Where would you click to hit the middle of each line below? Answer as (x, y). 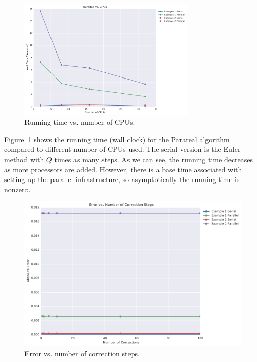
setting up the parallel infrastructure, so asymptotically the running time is (122, 179)
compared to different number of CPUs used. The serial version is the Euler (122, 149)
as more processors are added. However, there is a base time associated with (123, 169)
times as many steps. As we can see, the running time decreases (154, 159)
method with (24, 159)
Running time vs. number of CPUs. (80, 122)
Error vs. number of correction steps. (82, 354)
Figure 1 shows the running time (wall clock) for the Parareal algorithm (117, 139)
